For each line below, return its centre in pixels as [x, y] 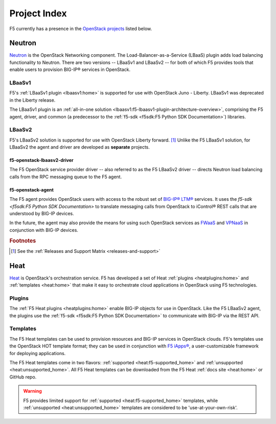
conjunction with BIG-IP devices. [44, 230]
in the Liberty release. [32, 100]
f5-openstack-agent [31, 190]
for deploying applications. [38, 353]
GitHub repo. [23, 377]
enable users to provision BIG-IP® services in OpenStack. [70, 69]
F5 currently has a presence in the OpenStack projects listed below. [81, 29]
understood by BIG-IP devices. [42, 214]
